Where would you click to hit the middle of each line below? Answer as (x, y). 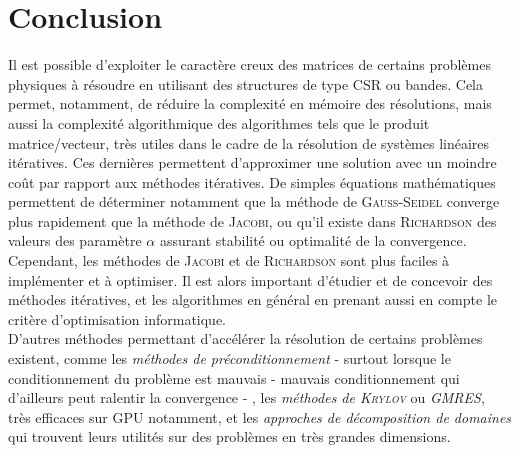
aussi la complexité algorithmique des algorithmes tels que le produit (219, 122)
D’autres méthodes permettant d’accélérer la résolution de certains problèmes (245, 338)
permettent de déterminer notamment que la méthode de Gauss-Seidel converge (254, 201)
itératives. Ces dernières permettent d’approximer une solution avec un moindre (252, 162)
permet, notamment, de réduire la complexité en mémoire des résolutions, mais (250, 103)
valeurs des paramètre (75, 240)
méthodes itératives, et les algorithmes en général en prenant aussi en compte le (252, 299)
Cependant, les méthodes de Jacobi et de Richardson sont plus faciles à (229, 260)
